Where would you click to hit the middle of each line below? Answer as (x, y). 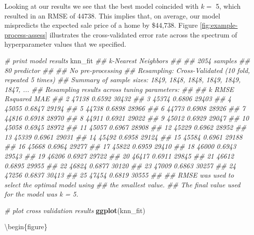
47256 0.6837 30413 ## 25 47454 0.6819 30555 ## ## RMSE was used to (119, 175)
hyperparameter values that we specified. (65, 44)
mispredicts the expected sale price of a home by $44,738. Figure (101, 25)
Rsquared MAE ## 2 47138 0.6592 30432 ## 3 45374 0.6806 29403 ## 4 (118, 99)
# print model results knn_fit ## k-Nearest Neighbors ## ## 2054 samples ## (127, 60)
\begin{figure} (26, 226)
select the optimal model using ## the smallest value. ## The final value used (122, 184)
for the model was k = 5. (41, 194)
